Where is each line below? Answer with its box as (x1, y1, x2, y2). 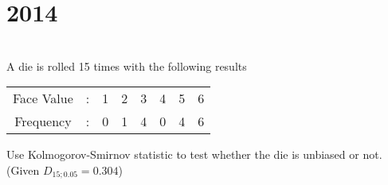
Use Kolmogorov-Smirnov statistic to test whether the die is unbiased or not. (6, 146, 382, 163)
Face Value (13, 89, 73, 108)
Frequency (14, 112, 72, 131)
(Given (6, 161, 40, 178)
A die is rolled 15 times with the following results (6, 57, 247, 74)
